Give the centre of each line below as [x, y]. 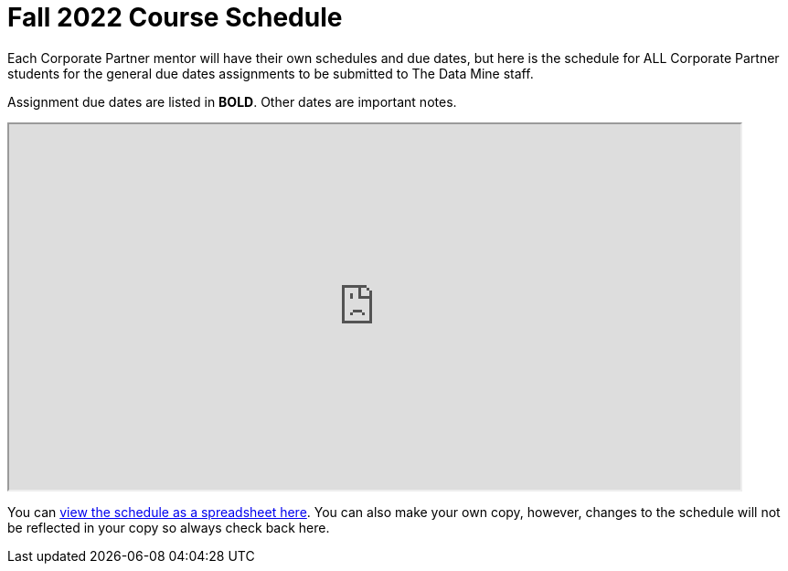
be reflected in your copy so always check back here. [169, 527]
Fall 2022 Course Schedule [175, 17]
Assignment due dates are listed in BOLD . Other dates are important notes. [232, 101]
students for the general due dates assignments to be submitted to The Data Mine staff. [271, 73]
